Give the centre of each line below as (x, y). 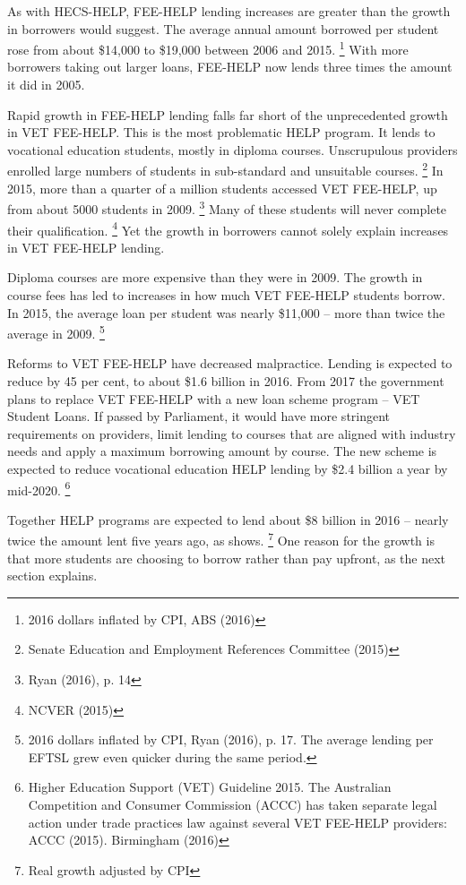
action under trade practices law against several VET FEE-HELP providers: (237, 822)
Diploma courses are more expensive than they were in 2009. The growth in (215, 277)
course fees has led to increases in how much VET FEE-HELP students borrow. (226, 294)
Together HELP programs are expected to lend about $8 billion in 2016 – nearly (228, 519)
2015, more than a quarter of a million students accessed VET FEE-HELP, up (222, 188)
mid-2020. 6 (39, 488)
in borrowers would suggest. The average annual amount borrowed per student (223, 28)
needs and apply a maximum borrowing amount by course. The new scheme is (222, 451)
